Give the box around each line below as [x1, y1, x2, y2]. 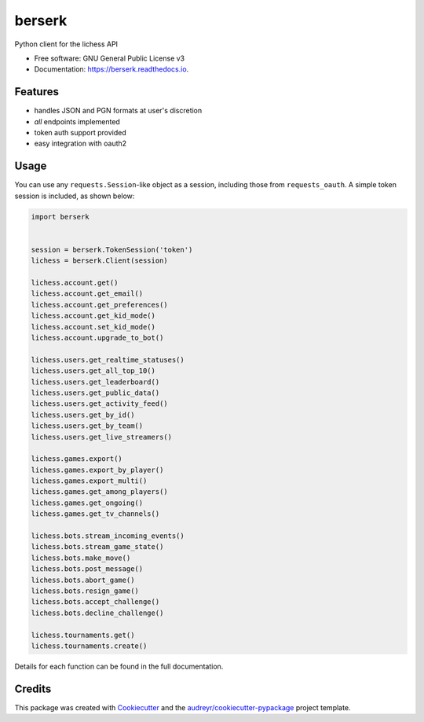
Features [14, 85, 59, 98]
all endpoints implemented [34, 116, 121, 126]
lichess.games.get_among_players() [31, 488, 168, 496]
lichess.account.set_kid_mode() [31, 322, 156, 331]
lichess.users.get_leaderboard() [31, 378, 160, 386]
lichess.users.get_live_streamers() [31, 433, 173, 441]
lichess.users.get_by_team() [31, 422, 144, 430]
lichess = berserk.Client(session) [31, 256, 168, 265]
